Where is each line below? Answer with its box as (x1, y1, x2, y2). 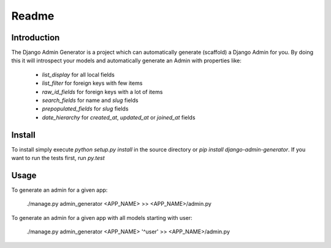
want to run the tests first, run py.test (11, 155, 105, 162)
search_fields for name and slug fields (42, 97, 139, 104)
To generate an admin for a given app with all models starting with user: (11, 214, 192, 221)
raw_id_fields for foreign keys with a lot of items (42, 88, 163, 95)
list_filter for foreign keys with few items (42, 79, 143, 87)
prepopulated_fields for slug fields (42, 105, 129, 112)
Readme (11, 9, 55, 23)
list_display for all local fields (42, 71, 115, 78)
